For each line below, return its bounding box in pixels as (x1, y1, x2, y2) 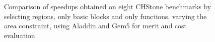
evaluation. (4, 30, 37, 40)
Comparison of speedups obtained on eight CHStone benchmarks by (4, 1, 211, 11)
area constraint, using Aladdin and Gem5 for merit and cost (4, 21, 187, 31)
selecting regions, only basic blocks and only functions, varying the (4, 11, 207, 21)
